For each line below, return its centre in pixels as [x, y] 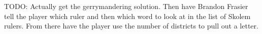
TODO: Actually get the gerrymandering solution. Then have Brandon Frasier [126, 6]
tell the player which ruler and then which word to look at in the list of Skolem [127, 16]
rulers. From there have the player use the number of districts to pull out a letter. [131, 26]
